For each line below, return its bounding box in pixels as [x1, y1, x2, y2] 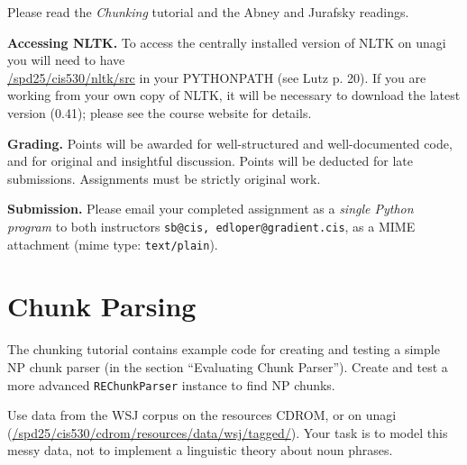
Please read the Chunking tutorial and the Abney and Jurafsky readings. [7, 3, 409, 21]
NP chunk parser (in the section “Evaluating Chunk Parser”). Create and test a [7, 357, 448, 376]
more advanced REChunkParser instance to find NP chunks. [7, 375, 335, 394]
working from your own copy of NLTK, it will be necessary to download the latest [7, 86, 461, 105]
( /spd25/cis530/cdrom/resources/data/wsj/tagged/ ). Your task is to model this [7, 423, 448, 442]
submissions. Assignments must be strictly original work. [7, 169, 321, 187]
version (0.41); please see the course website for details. [7, 103, 312, 122]
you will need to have [7, 50, 125, 69]
